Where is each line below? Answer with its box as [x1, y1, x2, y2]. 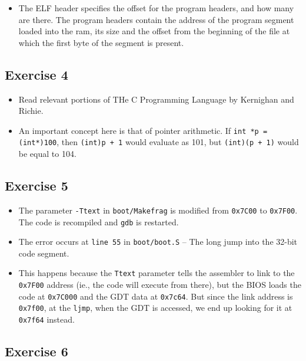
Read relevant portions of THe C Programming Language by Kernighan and [18, 93, 294, 105]
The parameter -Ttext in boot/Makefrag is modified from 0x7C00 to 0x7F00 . [18, 204, 298, 216]
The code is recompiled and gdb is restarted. [18, 215, 179, 228]
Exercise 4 [5, 65, 68, 83]
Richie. [18, 104, 44, 117]
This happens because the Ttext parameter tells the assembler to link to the [18, 267, 295, 279]
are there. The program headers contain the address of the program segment [18, 13, 294, 25]
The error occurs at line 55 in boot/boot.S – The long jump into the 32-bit [18, 235, 298, 248]
